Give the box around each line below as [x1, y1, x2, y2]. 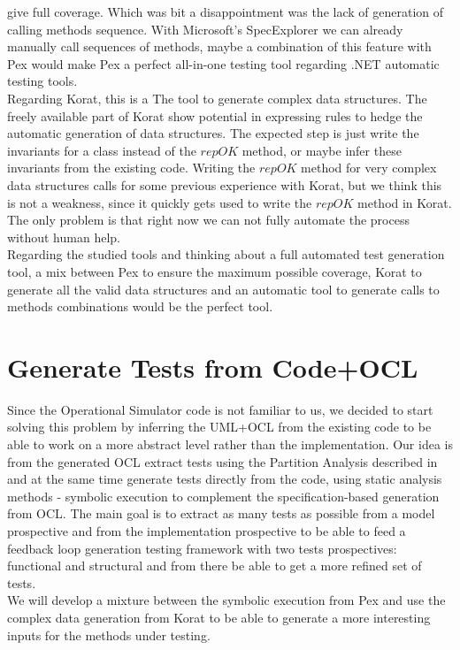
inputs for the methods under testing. [7, 625, 211, 644]
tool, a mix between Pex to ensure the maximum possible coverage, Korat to [7, 262, 422, 280]
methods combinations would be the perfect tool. [7, 297, 273, 316]
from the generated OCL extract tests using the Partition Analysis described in [7, 452, 438, 470]
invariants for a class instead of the [7, 141, 196, 159]
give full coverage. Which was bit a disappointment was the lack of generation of [7, 3, 444, 20]
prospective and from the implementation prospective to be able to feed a [7, 521, 406, 539]
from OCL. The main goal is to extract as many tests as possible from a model [7, 504, 435, 523]
